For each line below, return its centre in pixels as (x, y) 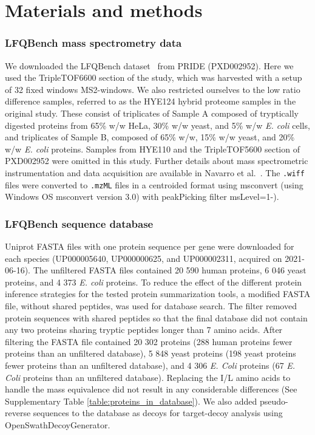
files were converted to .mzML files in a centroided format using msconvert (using (154, 184)
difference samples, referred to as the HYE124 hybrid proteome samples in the (151, 101)
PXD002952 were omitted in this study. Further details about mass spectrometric (157, 161)
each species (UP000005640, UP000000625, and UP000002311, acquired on (144, 258)
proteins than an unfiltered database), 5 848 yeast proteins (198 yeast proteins (151, 353)
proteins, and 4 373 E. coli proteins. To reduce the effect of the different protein (154, 282)
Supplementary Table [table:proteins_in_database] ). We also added (131, 401)
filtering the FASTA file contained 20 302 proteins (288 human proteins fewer (149, 341)
